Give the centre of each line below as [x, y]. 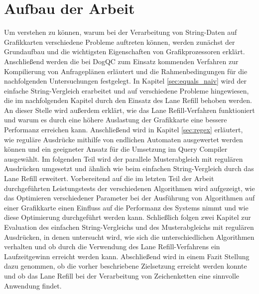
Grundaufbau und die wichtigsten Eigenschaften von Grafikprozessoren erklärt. [125, 51]
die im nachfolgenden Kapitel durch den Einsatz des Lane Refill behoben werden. [128, 100]
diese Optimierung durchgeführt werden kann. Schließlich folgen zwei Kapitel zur [128, 217]
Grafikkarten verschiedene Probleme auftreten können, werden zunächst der [120, 42]
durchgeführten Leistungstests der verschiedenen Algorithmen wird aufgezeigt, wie [129, 188]
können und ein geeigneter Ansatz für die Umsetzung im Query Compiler [116, 149]
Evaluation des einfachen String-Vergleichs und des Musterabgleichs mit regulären [129, 227]
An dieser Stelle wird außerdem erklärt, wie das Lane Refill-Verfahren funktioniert [129, 110]
